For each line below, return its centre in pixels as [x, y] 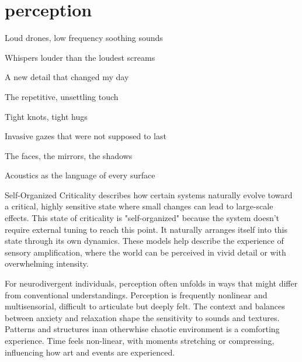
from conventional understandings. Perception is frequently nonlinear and [136, 294]
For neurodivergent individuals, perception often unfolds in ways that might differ [151, 283]
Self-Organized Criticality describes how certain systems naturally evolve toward [149, 194]
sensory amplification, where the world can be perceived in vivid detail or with [145, 252]
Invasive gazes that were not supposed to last [86, 136]
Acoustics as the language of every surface [80, 175]
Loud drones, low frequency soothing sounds [84, 38]
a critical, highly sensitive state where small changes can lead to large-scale [139, 206]
